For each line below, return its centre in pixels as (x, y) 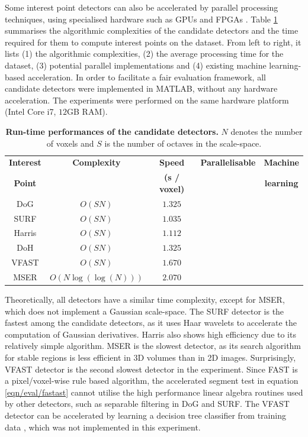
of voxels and (70, 143)
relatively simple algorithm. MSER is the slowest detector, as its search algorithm (153, 346)
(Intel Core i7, (31, 111)
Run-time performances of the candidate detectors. (112, 131)
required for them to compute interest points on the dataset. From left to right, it (153, 42)
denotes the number (267, 131)
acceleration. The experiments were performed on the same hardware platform (147, 100)
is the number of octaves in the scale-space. (183, 143)
